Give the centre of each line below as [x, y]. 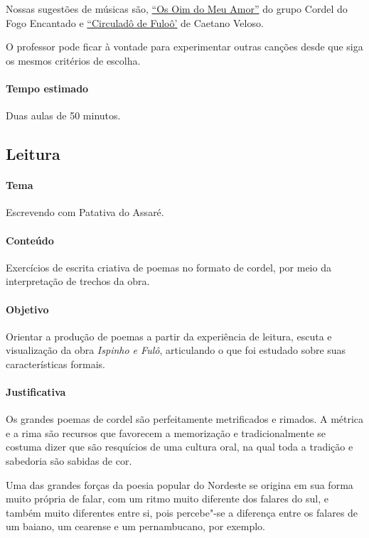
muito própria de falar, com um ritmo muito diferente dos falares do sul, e [167, 499]
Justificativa [36, 392]
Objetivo [27, 309]
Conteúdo [30, 240]
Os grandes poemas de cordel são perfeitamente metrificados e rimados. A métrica [185, 419]
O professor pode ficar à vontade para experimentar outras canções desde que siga [184, 47]
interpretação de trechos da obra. [78, 281]
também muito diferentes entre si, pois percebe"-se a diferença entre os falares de [182, 512]
